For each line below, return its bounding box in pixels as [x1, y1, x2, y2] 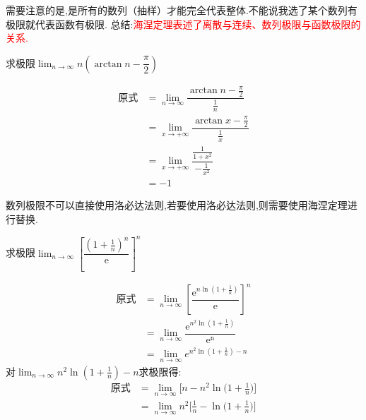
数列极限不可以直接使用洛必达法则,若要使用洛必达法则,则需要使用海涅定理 [6, 198, 348, 212]
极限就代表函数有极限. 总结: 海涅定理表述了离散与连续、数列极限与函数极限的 [6, 16, 361, 31]
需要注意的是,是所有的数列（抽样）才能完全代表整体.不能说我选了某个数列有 [6, 3, 358, 17]
